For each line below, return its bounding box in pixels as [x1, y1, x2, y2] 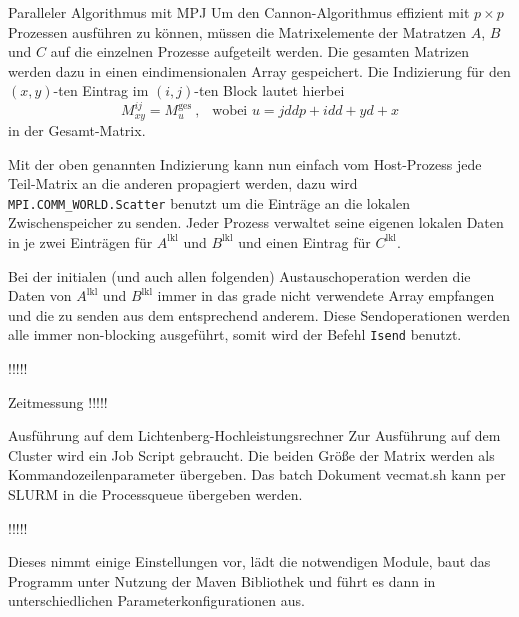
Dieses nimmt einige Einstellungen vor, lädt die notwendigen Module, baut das [8, 551, 491, 572]
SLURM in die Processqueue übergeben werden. [8, 483, 303, 504]
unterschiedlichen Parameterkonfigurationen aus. [8, 590, 305, 611]
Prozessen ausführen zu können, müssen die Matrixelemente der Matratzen [8, 21, 467, 42]
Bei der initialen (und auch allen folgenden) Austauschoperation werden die [8, 265, 471, 286]
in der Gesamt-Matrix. [8, 119, 146, 140]
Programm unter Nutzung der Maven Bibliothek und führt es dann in [8, 570, 436, 591]
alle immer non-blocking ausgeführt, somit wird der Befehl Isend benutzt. [8, 324, 462, 345]
